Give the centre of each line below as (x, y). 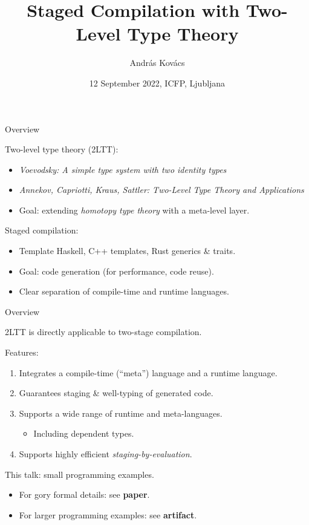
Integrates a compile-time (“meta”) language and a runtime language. (148, 372)
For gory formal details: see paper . (84, 494)
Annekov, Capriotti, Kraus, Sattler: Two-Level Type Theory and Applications (161, 190)
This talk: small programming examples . (80, 474)
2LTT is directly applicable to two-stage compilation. (103, 332)
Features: (22, 352)
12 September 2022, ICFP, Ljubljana (157, 83)
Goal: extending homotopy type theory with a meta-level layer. (134, 210)
